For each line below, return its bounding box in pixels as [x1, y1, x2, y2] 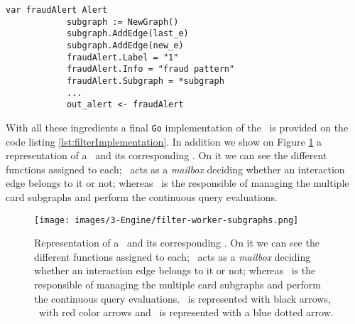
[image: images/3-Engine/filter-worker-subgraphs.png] [34, 215, 299, 225]
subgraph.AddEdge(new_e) [66, 40, 184, 50]
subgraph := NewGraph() [66, 16, 179, 27]
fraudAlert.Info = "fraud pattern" [66, 64, 235, 75]
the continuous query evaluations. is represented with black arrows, [34, 291, 331, 306]
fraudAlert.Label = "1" [66, 52, 179, 63]
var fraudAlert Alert [6, 5, 108, 15]
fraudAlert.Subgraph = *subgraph [66, 75, 224, 86]
